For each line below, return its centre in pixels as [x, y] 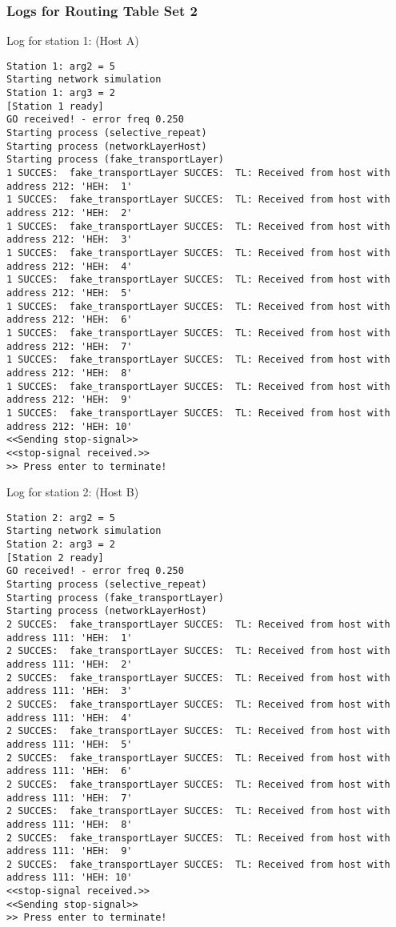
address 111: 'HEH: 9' [70, 851]
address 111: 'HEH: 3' [70, 691]
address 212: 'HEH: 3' [70, 240]
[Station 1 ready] [55, 106]
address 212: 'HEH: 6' [70, 320]
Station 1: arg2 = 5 [61, 66]
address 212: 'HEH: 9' [70, 400]
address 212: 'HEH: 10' [70, 426]
